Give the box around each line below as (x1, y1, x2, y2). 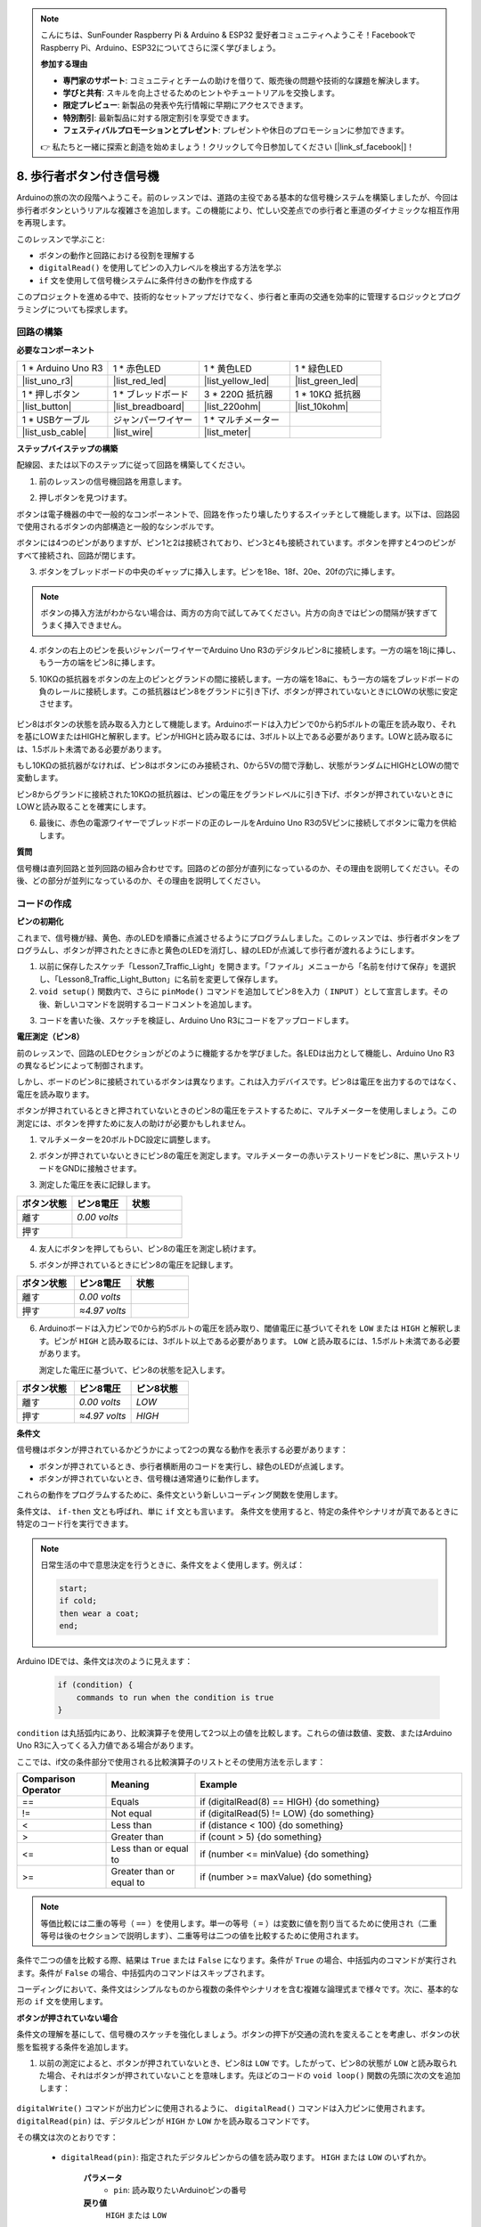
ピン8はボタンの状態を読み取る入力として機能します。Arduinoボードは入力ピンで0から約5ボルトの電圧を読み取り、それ (16, 718, 457, 730)
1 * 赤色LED (112, 363, 161, 375)
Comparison (21, 1773, 76, 1785)
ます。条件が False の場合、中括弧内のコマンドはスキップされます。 (16, 1967, 270, 1978)
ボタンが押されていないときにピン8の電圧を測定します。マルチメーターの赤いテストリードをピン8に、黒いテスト (38, 1150, 453, 1162)
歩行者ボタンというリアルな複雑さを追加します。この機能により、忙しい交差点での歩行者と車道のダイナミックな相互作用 (16, 205, 461, 216)
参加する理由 (40, 59, 88, 69)
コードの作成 (16, 897, 72, 910)
